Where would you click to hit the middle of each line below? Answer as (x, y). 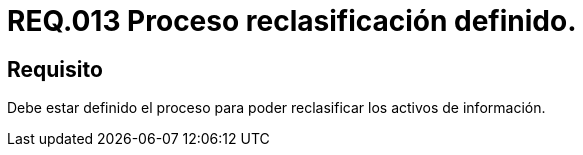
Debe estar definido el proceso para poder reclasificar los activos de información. (276, 108)
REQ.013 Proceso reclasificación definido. (292, 21)
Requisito (55, 69)
